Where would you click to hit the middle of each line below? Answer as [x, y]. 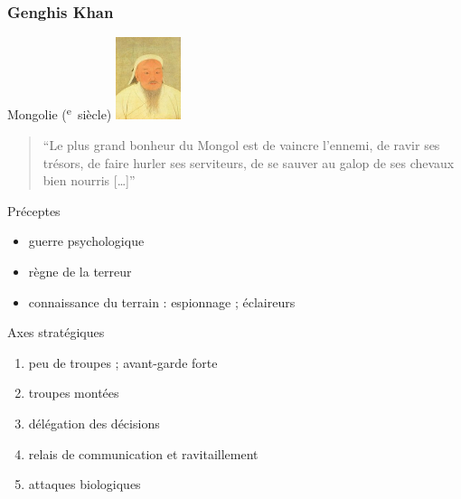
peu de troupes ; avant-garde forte [123, 362]
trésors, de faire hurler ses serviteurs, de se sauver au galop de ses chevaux [249, 162]
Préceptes [34, 210]
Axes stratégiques [56, 332]
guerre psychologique [86, 241]
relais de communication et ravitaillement [143, 453]
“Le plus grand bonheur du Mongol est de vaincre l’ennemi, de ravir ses [241, 144]
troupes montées [74, 393]
